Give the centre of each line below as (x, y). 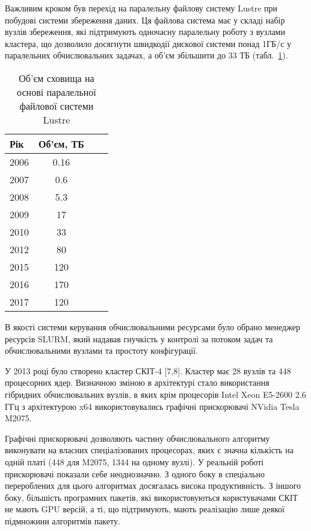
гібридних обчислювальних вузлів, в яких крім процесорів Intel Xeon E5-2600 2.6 (155, 394)
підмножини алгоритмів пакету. (63, 520)
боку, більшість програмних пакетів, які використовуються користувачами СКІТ (152, 497)
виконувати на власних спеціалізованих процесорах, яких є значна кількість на (149, 450)
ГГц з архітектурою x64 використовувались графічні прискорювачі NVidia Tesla (152, 406)
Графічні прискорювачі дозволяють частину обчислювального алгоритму (137, 438)
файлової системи (57, 105)
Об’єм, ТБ (61, 143)
